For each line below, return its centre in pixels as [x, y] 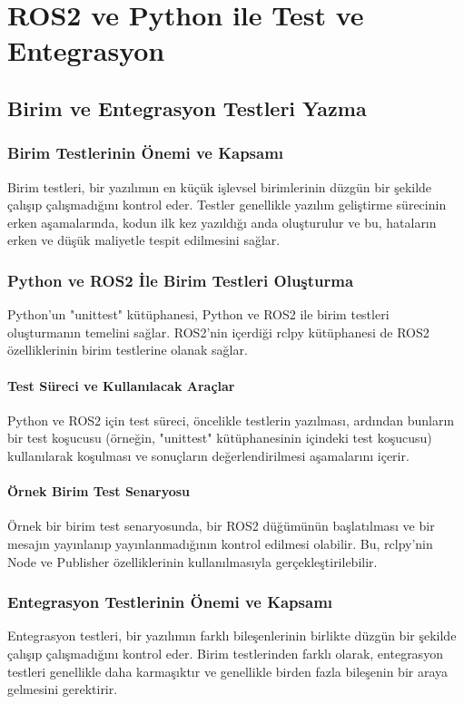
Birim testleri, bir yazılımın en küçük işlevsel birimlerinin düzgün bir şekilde [220, 186]
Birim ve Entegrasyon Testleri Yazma [187, 108]
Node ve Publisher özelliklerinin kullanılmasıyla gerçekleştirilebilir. [193, 561]
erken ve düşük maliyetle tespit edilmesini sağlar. [144, 240]
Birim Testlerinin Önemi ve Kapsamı [146, 153]
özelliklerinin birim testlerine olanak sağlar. [128, 350]
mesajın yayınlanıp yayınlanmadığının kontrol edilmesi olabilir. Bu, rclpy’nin [220, 543]
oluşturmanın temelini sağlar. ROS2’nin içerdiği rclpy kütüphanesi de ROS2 [218, 332]
